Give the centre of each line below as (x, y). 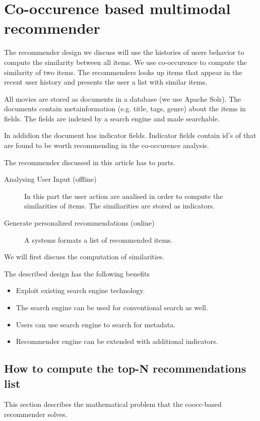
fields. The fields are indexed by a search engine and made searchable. (112, 118)
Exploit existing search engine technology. (80, 290)
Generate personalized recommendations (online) (79, 223)
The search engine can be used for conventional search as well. (112, 307)
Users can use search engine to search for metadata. (96, 324)
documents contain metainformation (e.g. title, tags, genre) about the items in (125, 109)
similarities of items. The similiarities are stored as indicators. (120, 206)
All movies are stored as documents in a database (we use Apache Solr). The (123, 98)
